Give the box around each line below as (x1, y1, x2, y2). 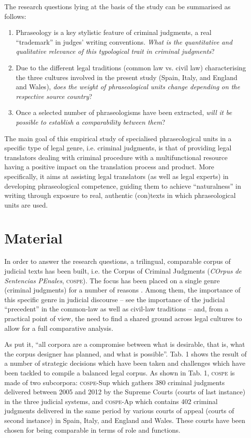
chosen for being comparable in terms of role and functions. (4, 424, 181, 435)
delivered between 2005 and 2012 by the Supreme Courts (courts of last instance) (4, 387, 246, 397)
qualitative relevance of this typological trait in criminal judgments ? (15, 46, 215, 56)
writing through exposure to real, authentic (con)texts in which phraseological (4, 190, 236, 200)
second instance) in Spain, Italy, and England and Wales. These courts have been (4, 415, 246, 425)
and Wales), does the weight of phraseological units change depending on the (15, 81, 240, 92)
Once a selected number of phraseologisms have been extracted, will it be (15, 107, 232, 117)
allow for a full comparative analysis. (4, 323, 114, 333)
